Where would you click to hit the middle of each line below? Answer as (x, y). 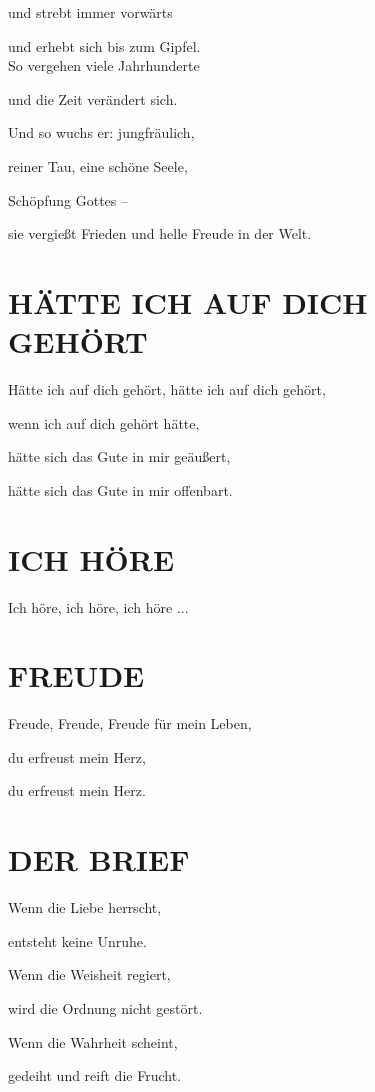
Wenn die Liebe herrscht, (85, 907)
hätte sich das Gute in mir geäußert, (119, 456)
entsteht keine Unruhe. (77, 940)
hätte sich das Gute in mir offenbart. (120, 489)
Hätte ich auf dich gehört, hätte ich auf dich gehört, (167, 389)
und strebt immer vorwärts (90, 12)
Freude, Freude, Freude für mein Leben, (130, 723)
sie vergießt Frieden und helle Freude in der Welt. (160, 233)
